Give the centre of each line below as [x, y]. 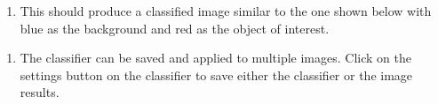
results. [40, 92]
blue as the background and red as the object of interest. [175, 28]
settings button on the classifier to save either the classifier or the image [216, 74]
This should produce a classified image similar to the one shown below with [226, 11]
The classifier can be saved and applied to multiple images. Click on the [215, 58]
